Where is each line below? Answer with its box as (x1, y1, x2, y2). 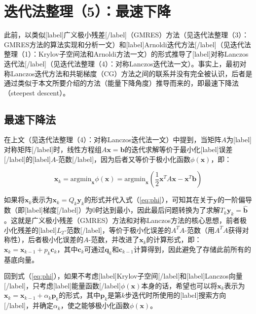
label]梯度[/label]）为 (26, 205, 92, 215)
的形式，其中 (59, 290, 101, 300)
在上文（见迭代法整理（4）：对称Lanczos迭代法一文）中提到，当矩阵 (4, 134, 221, 145)
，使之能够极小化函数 (60, 300, 130, 311)
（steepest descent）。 (4, 87, 70, 97)
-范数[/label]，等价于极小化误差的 (64, 224, 171, 235)
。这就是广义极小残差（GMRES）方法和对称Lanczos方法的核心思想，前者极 (4, 215, 247, 225)
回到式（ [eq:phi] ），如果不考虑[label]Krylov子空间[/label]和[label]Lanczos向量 (4, 271, 243, 281)
